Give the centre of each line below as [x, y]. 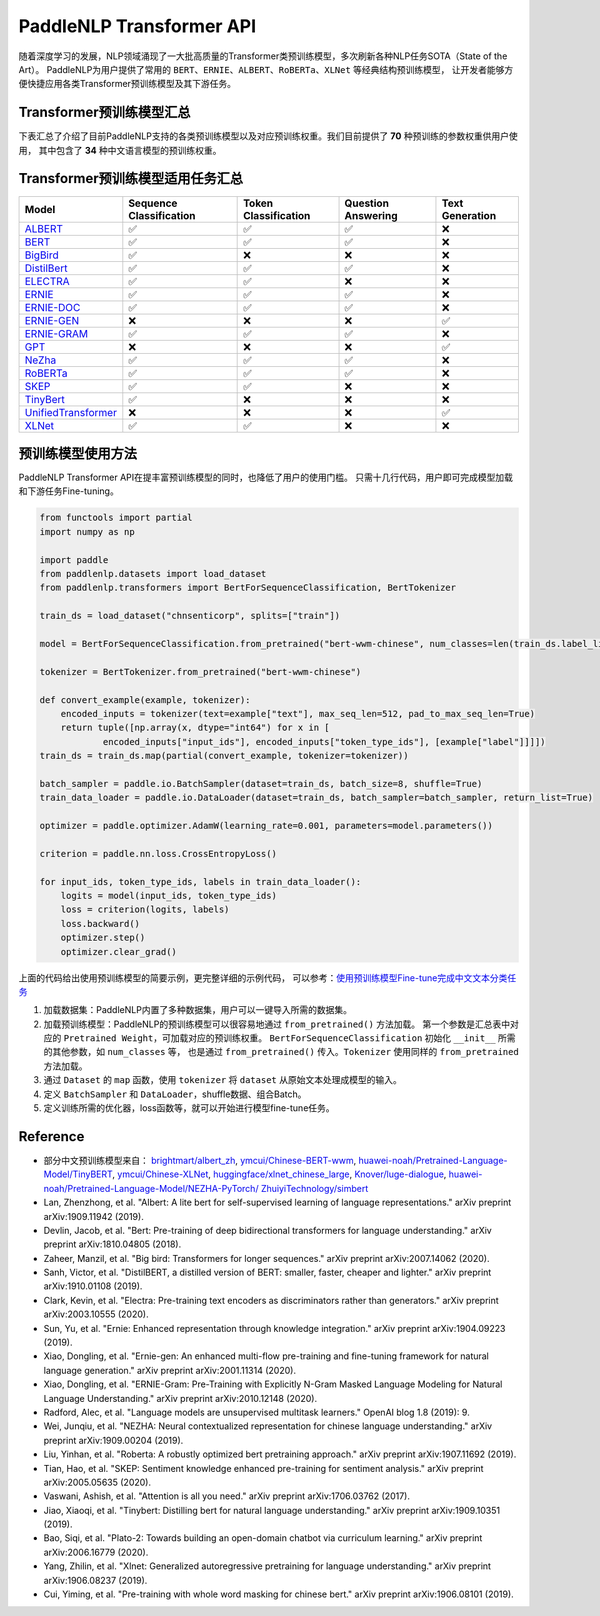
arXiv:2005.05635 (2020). [97, 1482]
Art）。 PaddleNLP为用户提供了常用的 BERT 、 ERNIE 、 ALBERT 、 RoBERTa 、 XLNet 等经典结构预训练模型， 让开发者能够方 [266, 69]
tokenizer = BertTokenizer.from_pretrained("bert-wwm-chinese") [200, 671]
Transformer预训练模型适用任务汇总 [131, 178]
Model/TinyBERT [78, 1174]
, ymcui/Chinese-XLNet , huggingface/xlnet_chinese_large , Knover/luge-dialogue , [279, 1174]
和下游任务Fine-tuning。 [68, 491]
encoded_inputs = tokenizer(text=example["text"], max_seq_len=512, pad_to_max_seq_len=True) [297, 713]
